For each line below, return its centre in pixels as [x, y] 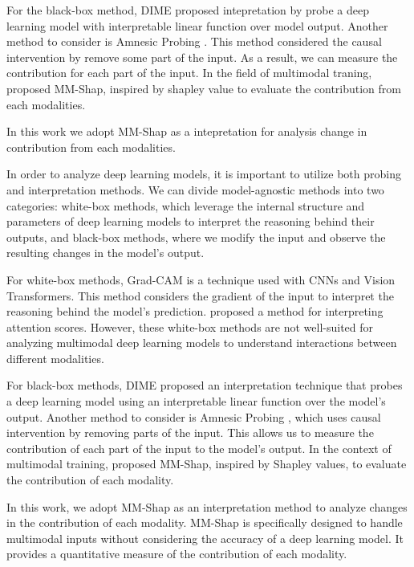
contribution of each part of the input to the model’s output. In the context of [199, 448]
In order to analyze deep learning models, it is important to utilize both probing [204, 174]
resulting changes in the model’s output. [106, 253]
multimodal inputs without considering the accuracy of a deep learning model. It [205, 538]
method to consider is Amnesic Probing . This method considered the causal [194, 41]
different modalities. [55, 358]
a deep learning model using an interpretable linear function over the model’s [196, 401]
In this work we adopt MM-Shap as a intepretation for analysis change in [187, 131]
